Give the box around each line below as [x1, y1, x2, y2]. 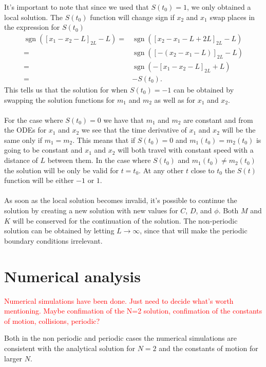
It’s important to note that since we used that [4, 2, 149, 12]
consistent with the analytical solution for [4, 342, 136, 353]
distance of [4, 155, 38, 166]
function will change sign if [90, 11, 175, 22]
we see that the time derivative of [81, 124, 187, 135]
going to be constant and [4, 144, 83, 155]
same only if [4, 134, 42, 145]
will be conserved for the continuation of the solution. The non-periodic [12, 215, 238, 226]
